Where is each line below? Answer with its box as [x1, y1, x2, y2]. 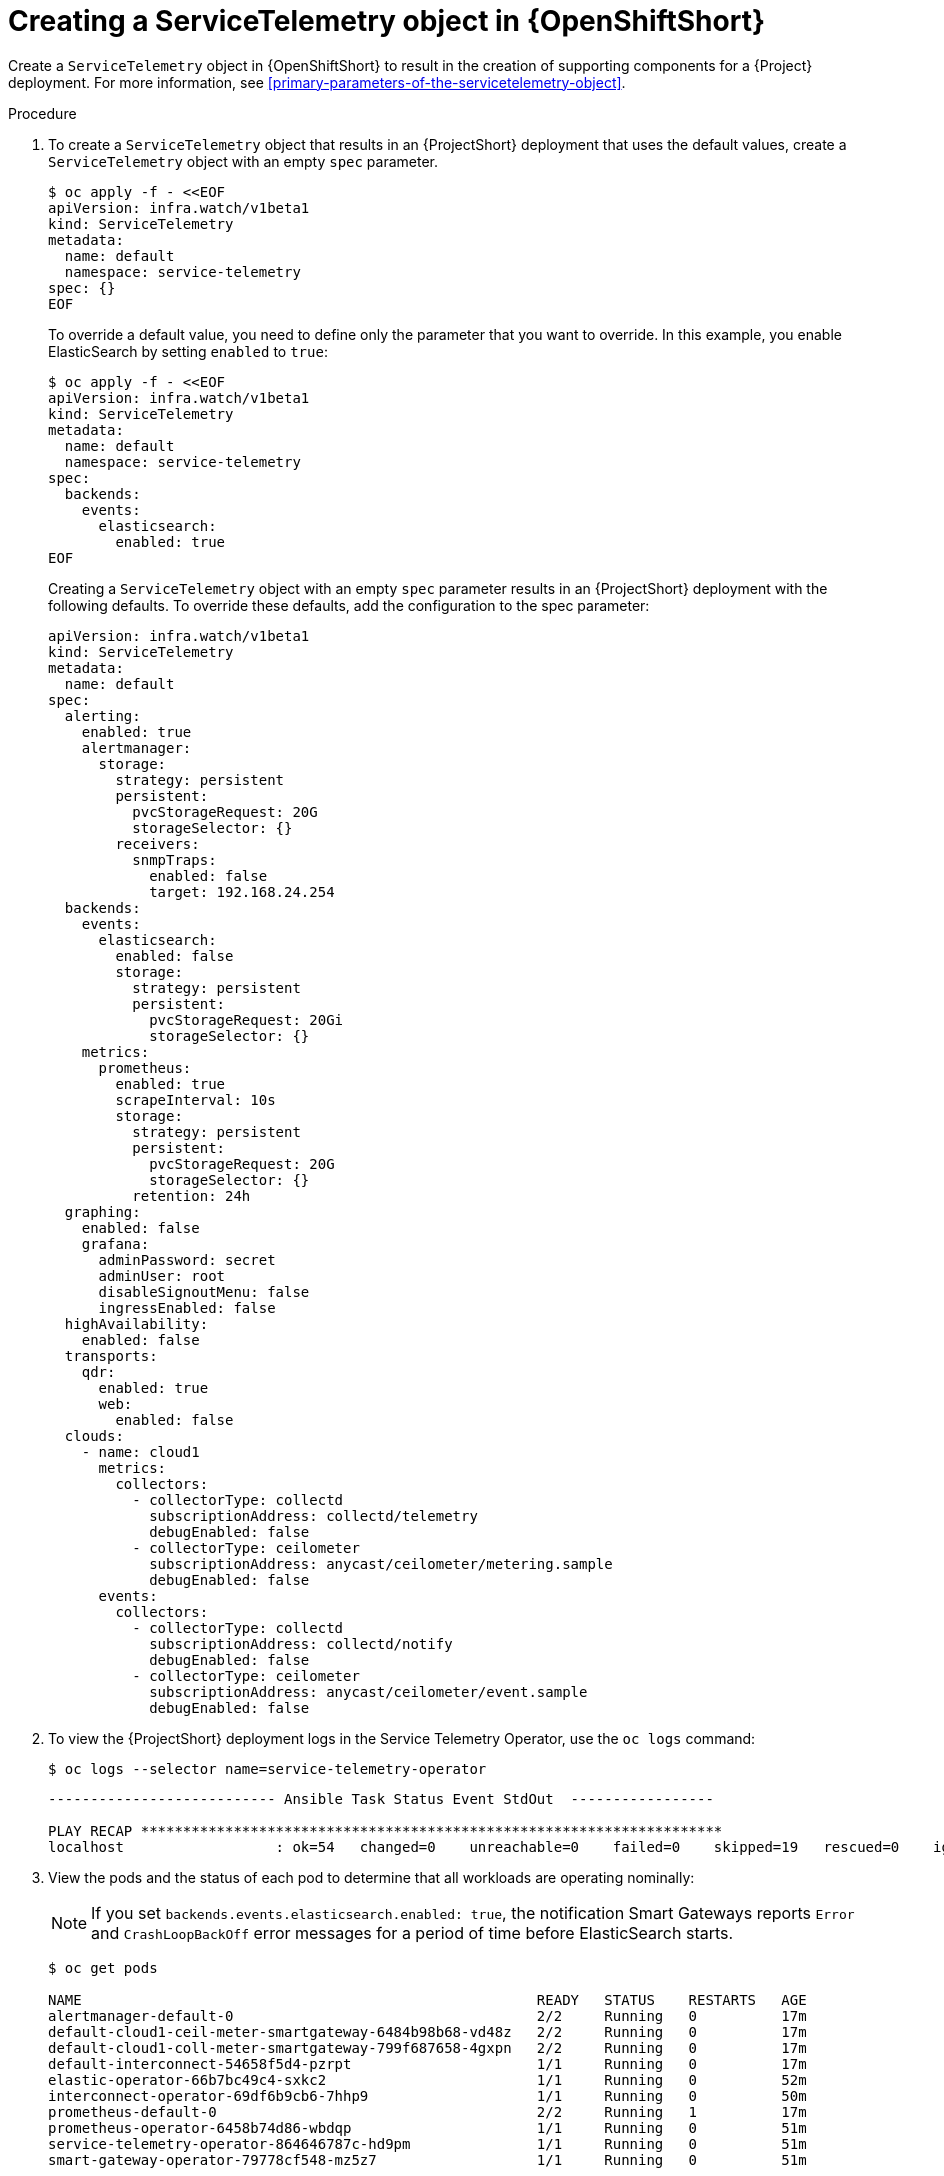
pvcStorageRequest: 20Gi [149, 1011, 344, 1028]
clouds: [64, 1427, 124, 1444]
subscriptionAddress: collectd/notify [149, 1635, 453, 1652]
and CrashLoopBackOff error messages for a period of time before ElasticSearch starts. [91, 1922, 734, 1943]
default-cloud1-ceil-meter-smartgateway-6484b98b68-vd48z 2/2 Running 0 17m [48, 2023, 807, 2040]
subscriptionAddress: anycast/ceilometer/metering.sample [149, 1555, 613, 1572]
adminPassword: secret [98, 1251, 276, 1268]
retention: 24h [132, 1187, 251, 1204]
